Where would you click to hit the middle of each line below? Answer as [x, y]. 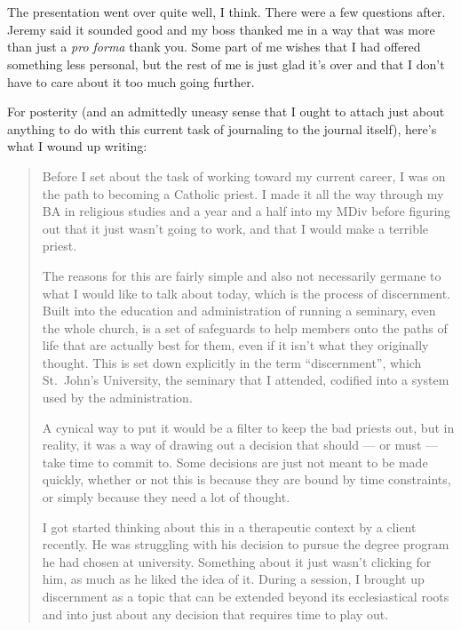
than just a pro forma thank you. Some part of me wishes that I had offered [214, 47]
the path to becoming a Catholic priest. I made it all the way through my [243, 193]
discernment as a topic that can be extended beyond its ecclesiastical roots [246, 596]
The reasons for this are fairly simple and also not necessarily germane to [242, 275]
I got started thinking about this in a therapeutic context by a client [229, 526]
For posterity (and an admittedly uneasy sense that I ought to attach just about [226, 112]
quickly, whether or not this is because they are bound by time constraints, [246, 479]
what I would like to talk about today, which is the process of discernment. [246, 293]
